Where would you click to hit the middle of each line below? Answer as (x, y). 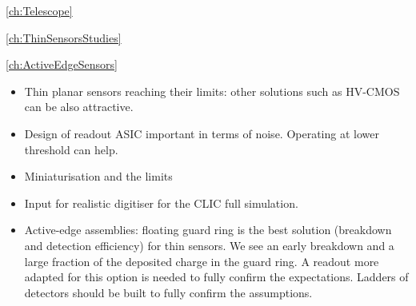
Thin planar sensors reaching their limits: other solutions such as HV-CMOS (212, 91)
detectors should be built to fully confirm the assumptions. (168, 292)
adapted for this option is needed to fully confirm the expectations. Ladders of (216, 277)
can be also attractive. (79, 107)
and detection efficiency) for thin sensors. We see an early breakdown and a (209, 245)
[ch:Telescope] (39, 10)
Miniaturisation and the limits (98, 176)
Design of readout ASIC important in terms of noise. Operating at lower (202, 133)
